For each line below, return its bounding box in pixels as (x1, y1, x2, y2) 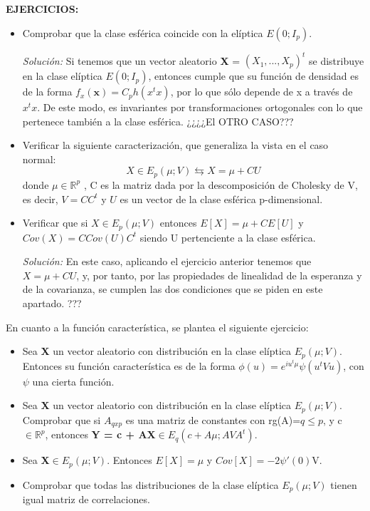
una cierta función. (32, 373, 115, 388)
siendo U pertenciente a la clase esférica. (139, 229, 316, 244)
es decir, (22, 191, 58, 206)
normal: (22, 151, 56, 166)
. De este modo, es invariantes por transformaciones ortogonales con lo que (37, 100, 363, 115)
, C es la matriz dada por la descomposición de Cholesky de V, (83, 177, 358, 192)
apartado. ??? (22, 295, 82, 310)
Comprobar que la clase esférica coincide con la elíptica (22, 25, 263, 40)
